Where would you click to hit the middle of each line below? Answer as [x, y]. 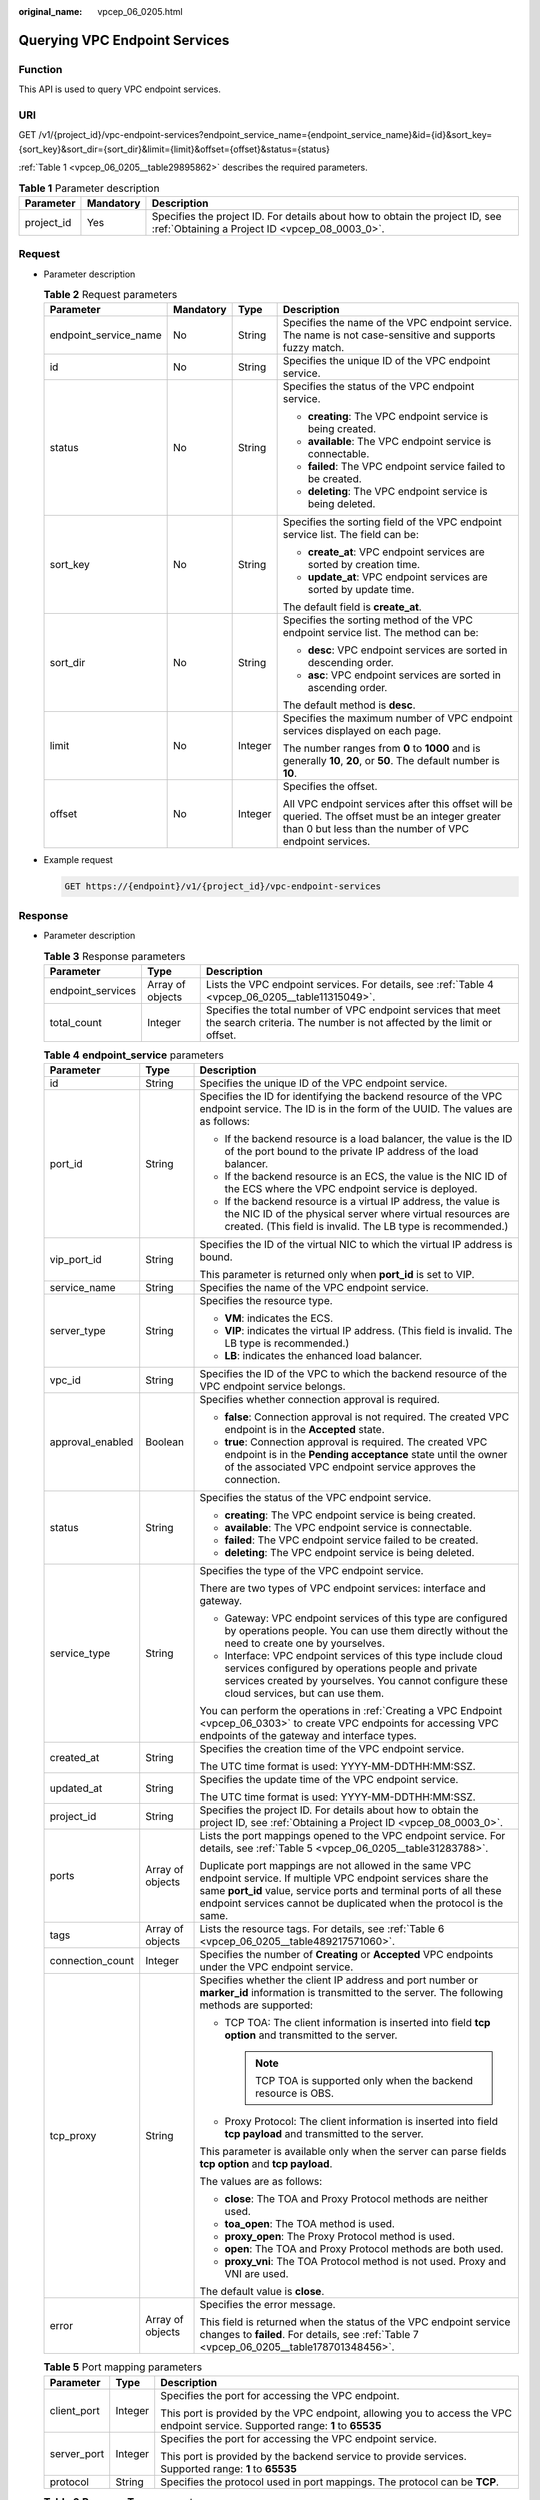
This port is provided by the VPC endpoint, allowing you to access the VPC [336, 2413]
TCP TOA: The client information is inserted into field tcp [357, 2023]
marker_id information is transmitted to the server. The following [351, 1993]
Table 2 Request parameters [110, 295]
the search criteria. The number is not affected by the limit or [349, 1022]
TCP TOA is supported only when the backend [364, 2081]
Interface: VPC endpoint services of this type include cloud [363, 1656]
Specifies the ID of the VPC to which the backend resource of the [353, 1374]
